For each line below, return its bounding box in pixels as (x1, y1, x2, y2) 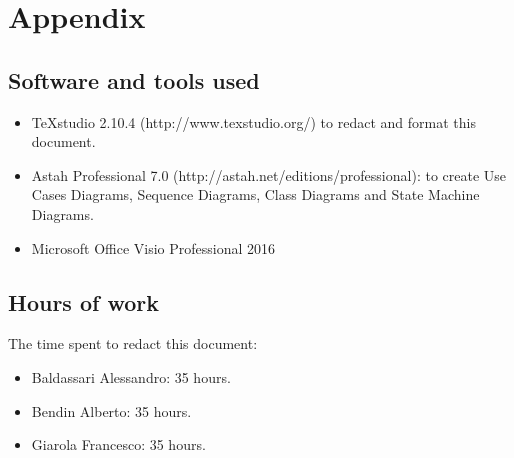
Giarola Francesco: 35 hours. (31, 434, 206, 455)
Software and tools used (8, 64, 260, 95)
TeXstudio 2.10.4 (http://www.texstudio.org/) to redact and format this (31, 111, 476, 132)
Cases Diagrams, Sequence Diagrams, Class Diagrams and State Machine (31, 184, 480, 205)
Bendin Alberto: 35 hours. (31, 400, 192, 421)
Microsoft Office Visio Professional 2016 (31, 237, 276, 258)
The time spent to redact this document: (8, 333, 258, 354)
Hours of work (8, 286, 159, 317)
